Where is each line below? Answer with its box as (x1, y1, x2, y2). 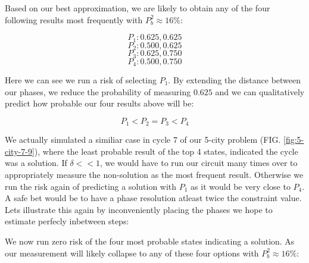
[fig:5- (283, 133, 304, 146)
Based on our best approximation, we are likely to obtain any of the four (5, 2, 270, 14)
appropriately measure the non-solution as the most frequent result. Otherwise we (5, 168, 304, 181)
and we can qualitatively (215, 85, 305, 98)
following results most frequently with (5, 13, 143, 26)
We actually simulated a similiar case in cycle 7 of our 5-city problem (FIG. (5, 133, 281, 146)
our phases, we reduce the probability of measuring (5, 85, 191, 98)
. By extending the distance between (168, 74, 301, 86)
